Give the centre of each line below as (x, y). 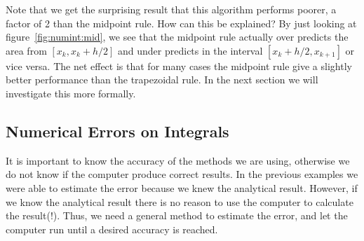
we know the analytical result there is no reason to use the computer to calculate (180, 201)
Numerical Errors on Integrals (117, 131)
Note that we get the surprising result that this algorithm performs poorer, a (171, 9)
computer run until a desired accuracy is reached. (112, 229)
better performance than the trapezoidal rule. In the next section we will (162, 80)
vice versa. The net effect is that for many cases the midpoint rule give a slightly (179, 66)
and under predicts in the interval (190, 50)
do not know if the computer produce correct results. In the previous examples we (182, 174)
